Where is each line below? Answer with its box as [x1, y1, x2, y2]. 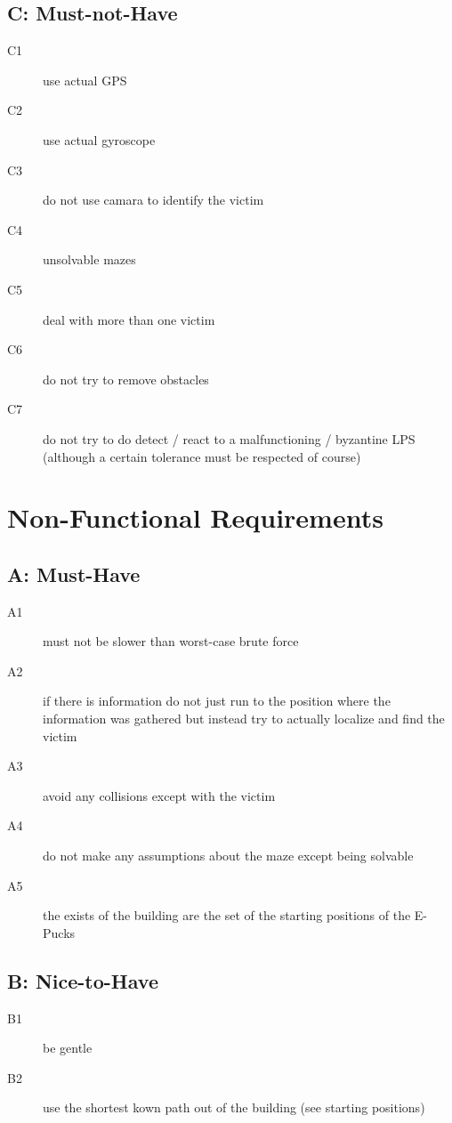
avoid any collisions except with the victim [43, 786, 276, 804]
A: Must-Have [7, 560, 141, 587]
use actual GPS [43, 70, 127, 89]
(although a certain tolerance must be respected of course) [43, 447, 361, 465]
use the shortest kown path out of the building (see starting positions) [43, 1098, 425, 1117]
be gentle [43, 1038, 93, 1057]
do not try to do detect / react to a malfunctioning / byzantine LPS [43, 429, 416, 448]
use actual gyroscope [43, 130, 156, 149]
